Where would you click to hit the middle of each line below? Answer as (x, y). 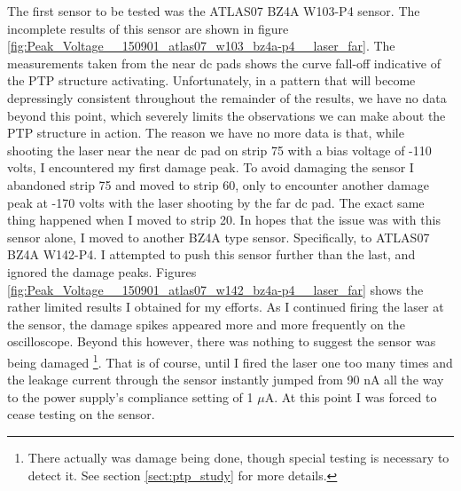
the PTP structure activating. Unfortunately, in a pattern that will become (211, 80)
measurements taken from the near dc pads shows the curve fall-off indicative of (224, 63)
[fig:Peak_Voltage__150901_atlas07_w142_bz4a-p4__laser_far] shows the (215, 289)
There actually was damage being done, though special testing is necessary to (238, 457)
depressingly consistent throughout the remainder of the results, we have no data (227, 97)
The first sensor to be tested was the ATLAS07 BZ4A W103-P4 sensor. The (214, 11)
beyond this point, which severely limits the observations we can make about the (227, 115)
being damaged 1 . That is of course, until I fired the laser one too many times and (230, 360)
